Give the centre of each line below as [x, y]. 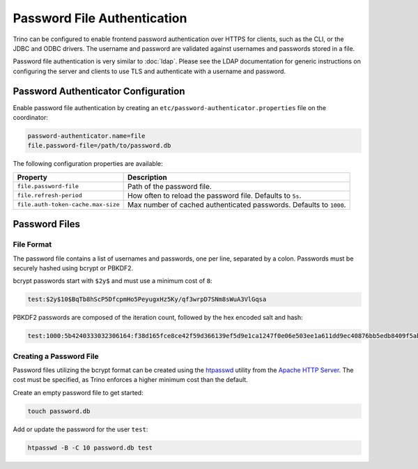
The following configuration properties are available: [88, 164]
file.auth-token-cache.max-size [68, 205]
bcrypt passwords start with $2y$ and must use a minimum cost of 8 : [113, 281]
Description [147, 177]
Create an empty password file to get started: [78, 392]
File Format [32, 245]
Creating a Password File [56, 356]
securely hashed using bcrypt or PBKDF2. [73, 268]
